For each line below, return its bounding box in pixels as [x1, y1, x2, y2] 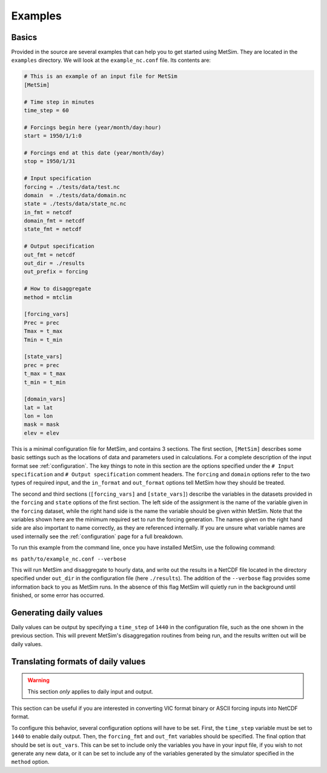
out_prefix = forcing [24, 268, 88, 275]
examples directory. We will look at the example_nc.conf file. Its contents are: [11, 56, 211, 64]
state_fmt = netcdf [24, 226, 82, 233]
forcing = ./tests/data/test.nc [24, 183, 121, 191]
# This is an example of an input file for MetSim [24, 73, 178, 80]
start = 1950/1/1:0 [24, 132, 82, 140]
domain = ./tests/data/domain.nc [24, 192, 127, 198]
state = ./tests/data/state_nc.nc [24, 200, 127, 208]
